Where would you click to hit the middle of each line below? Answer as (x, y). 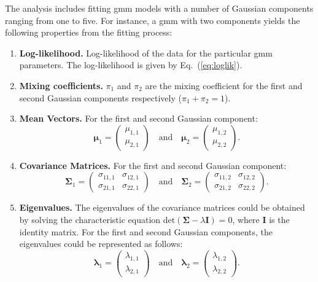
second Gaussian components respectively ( (100, 97)
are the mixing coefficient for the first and (224, 85)
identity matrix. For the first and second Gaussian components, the (146, 231)
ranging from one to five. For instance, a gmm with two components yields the (153, 20)
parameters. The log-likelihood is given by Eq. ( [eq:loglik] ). (131, 65)
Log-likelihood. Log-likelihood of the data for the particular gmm (146, 53)
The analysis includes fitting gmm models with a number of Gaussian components (159, 8)
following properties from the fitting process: (89, 32)
